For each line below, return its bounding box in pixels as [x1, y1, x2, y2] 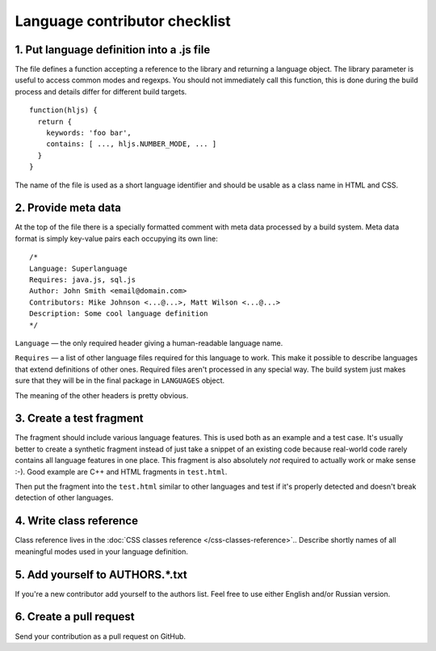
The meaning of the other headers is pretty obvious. [15, 390, 189, 400]
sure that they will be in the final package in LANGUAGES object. [15, 376, 225, 385]
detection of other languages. [15, 493, 114, 502]
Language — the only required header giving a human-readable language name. [15, 338, 283, 347]
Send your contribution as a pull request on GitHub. [15, 631, 186, 641]
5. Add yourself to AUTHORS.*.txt [15, 568, 187, 582]
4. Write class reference [15, 514, 139, 528]
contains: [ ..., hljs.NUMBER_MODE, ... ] [45, 140, 217, 149]
